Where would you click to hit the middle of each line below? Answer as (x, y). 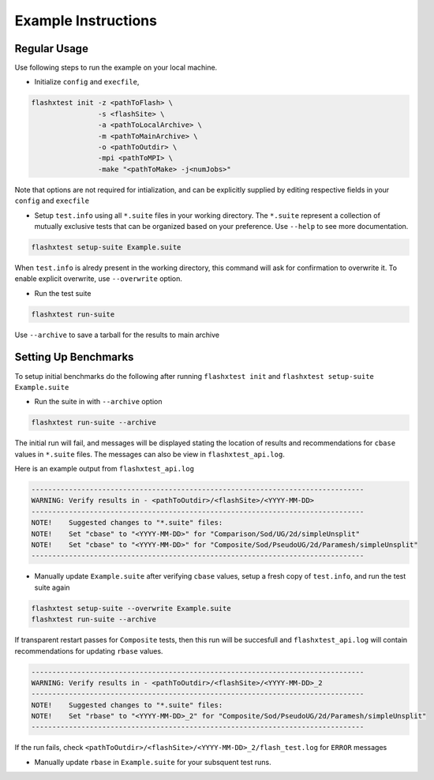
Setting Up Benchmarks (74, 357)
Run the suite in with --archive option (98, 402)
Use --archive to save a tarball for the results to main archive (117, 335)
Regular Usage (51, 49)
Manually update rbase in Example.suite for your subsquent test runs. (153, 762)
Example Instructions (86, 21)
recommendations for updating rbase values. (89, 651)
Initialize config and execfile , (87, 82)
